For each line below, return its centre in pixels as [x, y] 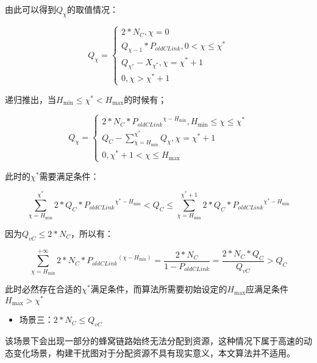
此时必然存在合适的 [43, 289]
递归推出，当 [30, 99]
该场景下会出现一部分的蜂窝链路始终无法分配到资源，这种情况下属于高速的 [154, 341]
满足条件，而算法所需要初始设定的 [159, 289]
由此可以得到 [30, 9]
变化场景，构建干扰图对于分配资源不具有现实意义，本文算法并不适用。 [154, 352]
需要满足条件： [69, 176]
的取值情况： [93, 9]
